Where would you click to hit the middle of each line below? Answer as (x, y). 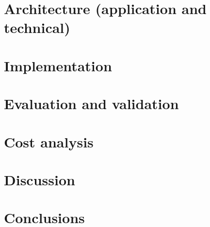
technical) (37, 27)
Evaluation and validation (91, 104)
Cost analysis (49, 141)
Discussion (40, 179)
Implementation (58, 65)
